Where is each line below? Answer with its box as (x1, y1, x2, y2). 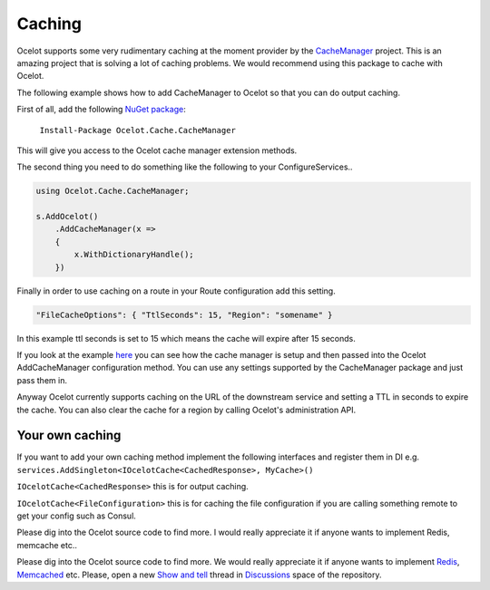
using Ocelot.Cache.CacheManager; (35, 186, 190, 197)
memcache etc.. (16, 539, 77, 550)
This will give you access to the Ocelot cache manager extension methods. (16, 145, 298, 156)
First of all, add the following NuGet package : (16, 104, 186, 115)
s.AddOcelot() (35, 211, 99, 222)
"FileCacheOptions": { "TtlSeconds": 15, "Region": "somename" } (35, 309, 333, 320)
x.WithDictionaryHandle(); (73, 249, 194, 260)
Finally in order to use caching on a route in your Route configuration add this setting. (16, 285, 336, 296)
